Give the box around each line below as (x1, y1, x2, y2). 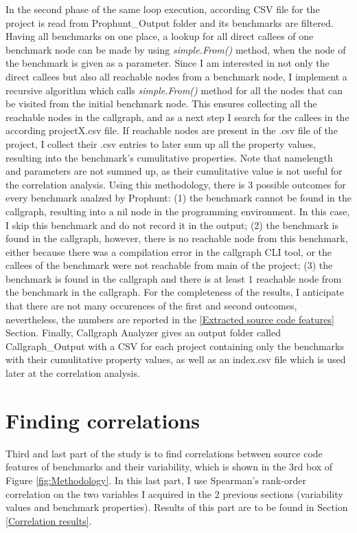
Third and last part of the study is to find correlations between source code (5, 446, 323, 460)
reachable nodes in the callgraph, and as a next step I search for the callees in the (5, 109, 349, 124)
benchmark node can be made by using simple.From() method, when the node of (5, 42, 346, 56)
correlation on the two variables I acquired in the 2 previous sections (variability (5, 486, 343, 501)
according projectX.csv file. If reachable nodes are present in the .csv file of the (5, 123, 338, 138)
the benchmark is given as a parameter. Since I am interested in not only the (5, 56, 330, 70)
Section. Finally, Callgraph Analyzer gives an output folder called (5, 325, 281, 340)
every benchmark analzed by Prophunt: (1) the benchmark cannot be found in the (5, 191, 352, 205)
